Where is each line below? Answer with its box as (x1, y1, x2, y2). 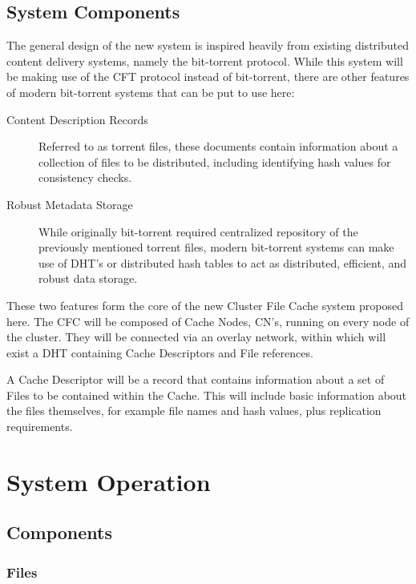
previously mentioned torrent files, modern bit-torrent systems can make (38, 239, 394, 256)
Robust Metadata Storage (6, 195, 133, 212)
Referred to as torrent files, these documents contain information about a (38, 138, 398, 155)
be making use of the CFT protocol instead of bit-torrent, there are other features (6, 68, 410, 85)
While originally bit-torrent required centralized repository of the (38, 223, 358, 240)
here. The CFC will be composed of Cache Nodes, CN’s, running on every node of (6, 312, 410, 329)
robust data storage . (38, 270, 138, 287)
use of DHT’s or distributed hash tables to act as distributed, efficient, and (38, 254, 406, 271)
